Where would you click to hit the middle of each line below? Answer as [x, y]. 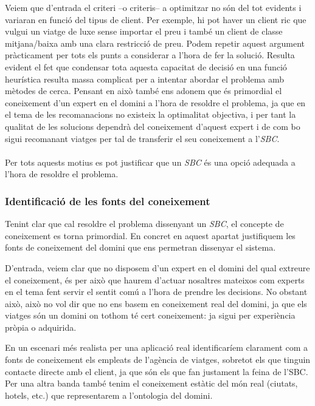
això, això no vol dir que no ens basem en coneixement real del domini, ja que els [156, 303]
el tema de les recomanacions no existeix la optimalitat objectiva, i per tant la [151, 114]
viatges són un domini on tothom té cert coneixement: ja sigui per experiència [150, 315]
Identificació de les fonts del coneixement [108, 201]
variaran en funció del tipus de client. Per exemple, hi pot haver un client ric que [156, 19]
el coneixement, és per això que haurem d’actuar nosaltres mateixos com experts [155, 279]
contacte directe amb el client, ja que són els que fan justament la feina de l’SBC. [157, 371]
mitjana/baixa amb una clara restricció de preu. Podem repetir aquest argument [155, 43]
